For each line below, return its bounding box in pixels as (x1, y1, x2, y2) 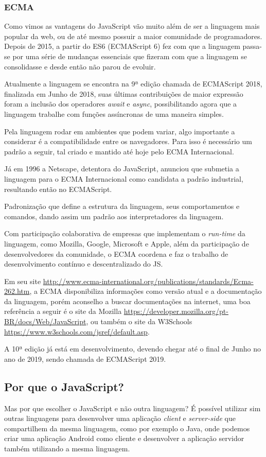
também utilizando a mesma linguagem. (4, 443, 130, 454)
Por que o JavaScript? (4, 378, 124, 394)
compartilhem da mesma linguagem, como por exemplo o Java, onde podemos (4, 423, 250, 433)
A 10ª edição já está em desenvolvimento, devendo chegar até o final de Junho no (4, 343, 261, 354)
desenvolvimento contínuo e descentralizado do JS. (4, 258, 163, 269)
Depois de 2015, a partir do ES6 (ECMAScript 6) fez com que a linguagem (4, 41, 240, 51)
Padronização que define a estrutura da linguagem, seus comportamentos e (4, 201, 240, 212)
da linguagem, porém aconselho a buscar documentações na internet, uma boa (4, 295, 251, 306)
